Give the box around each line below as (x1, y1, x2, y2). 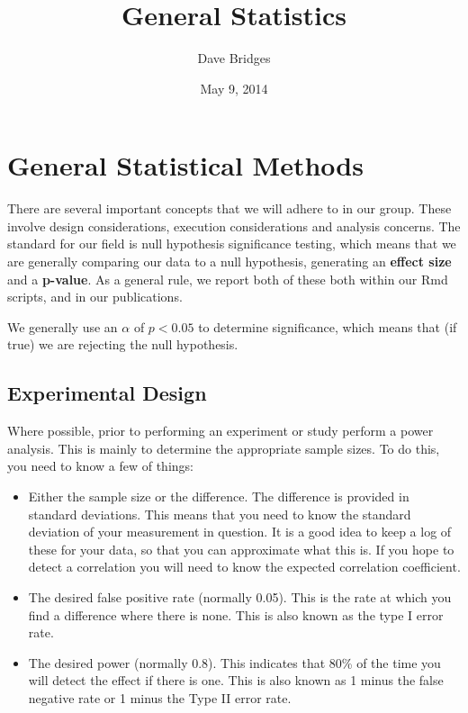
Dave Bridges (197, 49, 271, 68)
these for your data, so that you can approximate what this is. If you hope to (28, 539, 454, 558)
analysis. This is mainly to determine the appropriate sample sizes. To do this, (7, 438, 440, 457)
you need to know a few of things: (7, 456, 193, 475)
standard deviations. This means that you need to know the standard (28, 504, 411, 523)
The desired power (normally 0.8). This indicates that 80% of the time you (28, 653, 441, 672)
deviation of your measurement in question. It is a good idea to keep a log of (28, 522, 452, 541)
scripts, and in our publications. (7, 287, 183, 306)
